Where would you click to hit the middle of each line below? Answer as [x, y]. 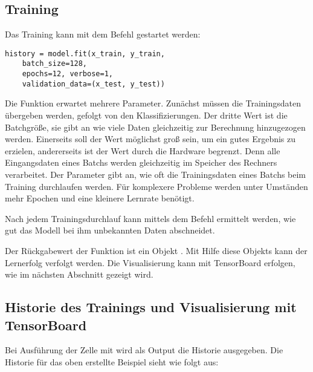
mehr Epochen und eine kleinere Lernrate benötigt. [100, 198]
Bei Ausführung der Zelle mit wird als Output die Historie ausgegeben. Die [144, 350]
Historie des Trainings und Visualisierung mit [151, 307]
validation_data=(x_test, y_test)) [93, 84]
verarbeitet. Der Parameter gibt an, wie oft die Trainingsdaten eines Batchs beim [156, 174]
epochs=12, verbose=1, [67, 74]
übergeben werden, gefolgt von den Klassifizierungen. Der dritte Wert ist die [146, 115]
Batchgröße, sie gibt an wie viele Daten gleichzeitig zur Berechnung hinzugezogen [155, 127]
